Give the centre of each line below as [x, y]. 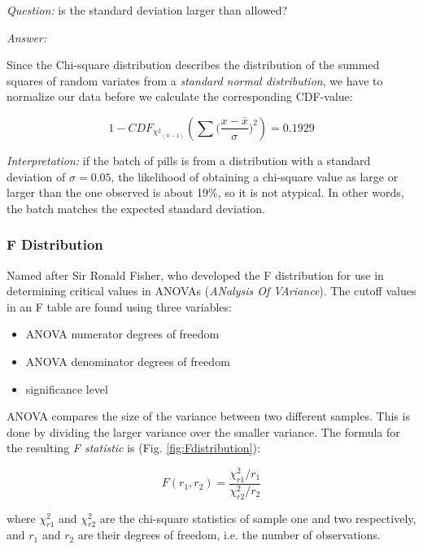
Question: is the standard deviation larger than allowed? [147, 10]
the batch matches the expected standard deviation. [136, 208]
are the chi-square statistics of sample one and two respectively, [258, 518]
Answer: [27, 37]
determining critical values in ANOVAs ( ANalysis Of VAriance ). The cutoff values [211, 291]
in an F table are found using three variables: [119, 306]
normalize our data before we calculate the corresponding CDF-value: [180, 96]
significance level [67, 388]
